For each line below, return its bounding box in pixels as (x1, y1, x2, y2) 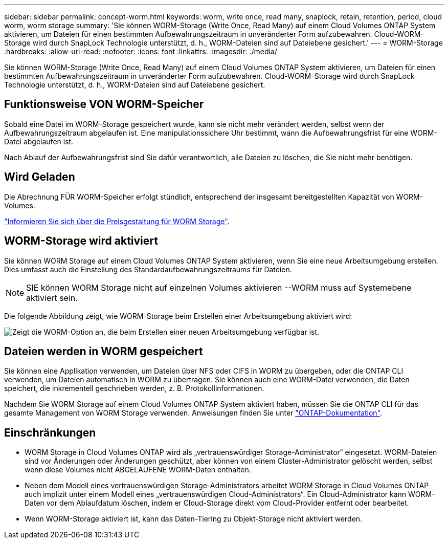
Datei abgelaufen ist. (4, 137, 74, 146)
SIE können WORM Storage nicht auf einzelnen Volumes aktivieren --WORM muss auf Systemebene (26, 282, 412, 293)
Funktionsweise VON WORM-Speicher (4, 98, 204, 111)
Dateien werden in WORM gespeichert (4, 344, 203, 358)
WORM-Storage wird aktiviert (4, 234, 158, 248)
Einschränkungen (4, 426, 96, 439)
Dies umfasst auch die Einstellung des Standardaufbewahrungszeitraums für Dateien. (4, 265, 292, 274)
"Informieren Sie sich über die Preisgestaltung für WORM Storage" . (4, 216, 230, 226)
